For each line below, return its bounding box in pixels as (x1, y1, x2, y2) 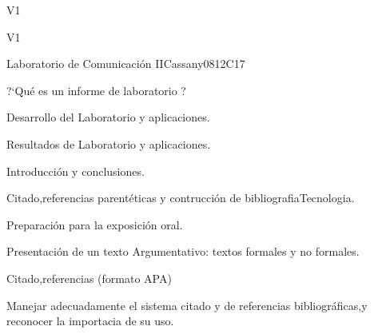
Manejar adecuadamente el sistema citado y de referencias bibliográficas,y (6, 296, 368, 313)
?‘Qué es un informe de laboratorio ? (6, 82, 186, 98)
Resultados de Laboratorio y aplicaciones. (6, 135, 211, 152)
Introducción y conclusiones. (6, 162, 145, 179)
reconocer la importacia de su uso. (6, 312, 174, 329)
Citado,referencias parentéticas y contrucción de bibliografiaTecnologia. (6, 189, 355, 206)
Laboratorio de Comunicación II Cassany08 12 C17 (6, 55, 245, 72)
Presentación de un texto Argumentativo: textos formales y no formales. (6, 243, 360, 260)
